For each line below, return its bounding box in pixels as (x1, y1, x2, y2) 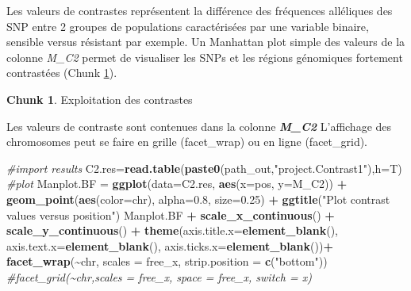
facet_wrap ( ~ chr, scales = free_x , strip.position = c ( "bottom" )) (6, 253, 328, 270)
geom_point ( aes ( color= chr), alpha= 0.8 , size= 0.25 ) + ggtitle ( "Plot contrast (6, 190, 390, 207)
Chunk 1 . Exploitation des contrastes (6, 90, 193, 107)
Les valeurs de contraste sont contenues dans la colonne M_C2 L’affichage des (6, 117, 392, 134)
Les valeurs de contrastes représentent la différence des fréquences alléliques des (6, 2, 393, 18)
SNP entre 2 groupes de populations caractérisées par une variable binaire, (6, 17, 369, 34)
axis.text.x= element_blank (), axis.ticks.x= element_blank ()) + (6, 237, 333, 254)
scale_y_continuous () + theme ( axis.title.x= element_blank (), (6, 222, 339, 239)
